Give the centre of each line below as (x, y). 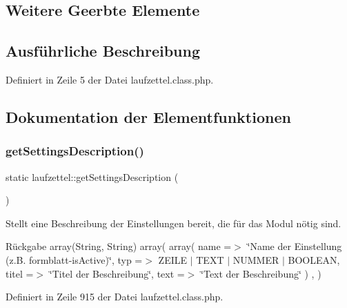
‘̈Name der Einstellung (295, 246)
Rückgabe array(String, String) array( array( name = (119, 246)
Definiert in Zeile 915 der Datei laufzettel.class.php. (115, 297)
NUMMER (256, 259)
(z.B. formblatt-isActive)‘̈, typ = (74, 259)
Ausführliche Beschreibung (103, 51)
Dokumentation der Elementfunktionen (148, 116)
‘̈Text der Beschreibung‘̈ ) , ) (261, 273)
